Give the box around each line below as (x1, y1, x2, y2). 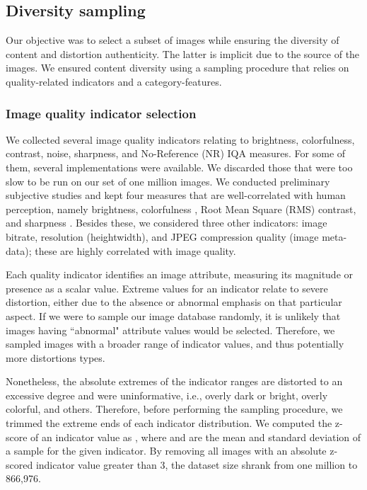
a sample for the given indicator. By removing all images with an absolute (6, 443, 327, 458)
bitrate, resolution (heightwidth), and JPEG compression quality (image (6, 229, 319, 244)
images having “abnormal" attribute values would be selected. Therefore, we (6, 322, 335, 337)
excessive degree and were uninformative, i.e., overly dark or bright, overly (6, 387, 328, 402)
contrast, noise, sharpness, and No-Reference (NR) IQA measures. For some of (6, 146, 346, 161)
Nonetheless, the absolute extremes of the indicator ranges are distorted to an (6, 374, 343, 389)
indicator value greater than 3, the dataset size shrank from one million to (35, 457, 358, 472)
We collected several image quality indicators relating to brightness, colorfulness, (6, 132, 355, 147)
